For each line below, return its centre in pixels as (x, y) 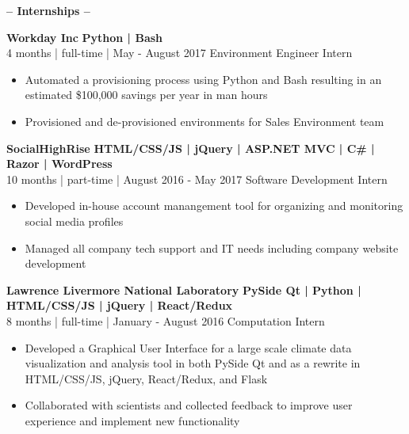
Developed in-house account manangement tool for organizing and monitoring (214, 206)
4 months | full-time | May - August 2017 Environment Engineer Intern (180, 53)
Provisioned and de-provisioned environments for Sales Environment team (204, 121)
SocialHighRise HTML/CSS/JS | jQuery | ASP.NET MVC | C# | (191, 148)
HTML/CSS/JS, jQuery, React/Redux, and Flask (146, 378)
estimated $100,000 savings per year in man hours (146, 95)
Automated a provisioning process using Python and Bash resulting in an (203, 79)
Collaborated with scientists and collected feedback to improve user (189, 405)
